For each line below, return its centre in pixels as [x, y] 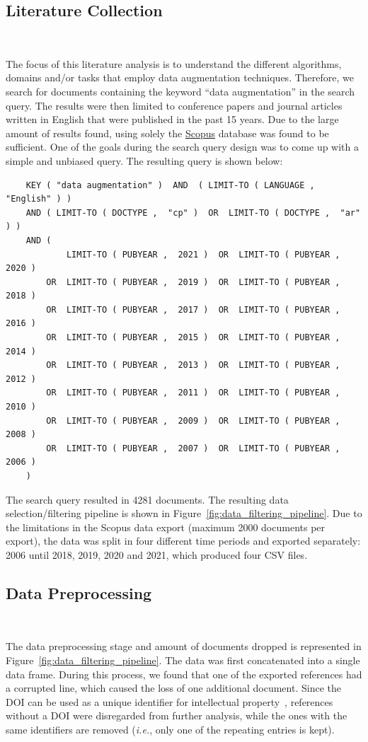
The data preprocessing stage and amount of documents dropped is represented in [184, 646]
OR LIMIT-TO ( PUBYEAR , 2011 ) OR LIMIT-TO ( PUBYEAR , [193, 393]
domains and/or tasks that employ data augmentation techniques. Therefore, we [180, 77]
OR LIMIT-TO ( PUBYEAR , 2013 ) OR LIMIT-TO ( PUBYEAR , [193, 365]
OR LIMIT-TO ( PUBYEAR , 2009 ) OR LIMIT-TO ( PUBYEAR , [193, 421]
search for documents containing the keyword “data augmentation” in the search [180, 91]
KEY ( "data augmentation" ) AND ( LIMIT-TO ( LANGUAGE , [170, 185]
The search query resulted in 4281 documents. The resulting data [147, 499]
